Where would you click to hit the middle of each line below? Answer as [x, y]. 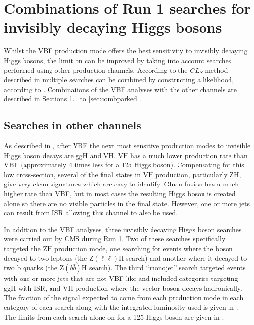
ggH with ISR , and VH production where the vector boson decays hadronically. [123, 288]
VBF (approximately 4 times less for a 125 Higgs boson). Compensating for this [124, 165]
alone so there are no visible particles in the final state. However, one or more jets [127, 203]
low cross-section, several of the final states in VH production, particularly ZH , [123, 174]
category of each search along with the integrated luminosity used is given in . [121, 307]
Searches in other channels [73, 125]
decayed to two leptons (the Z [49, 258]
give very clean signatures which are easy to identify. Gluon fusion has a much [121, 184]
